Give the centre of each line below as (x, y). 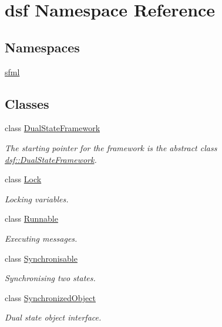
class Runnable (31, 218)
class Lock (23, 179)
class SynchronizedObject (50, 297)
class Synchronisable (41, 258)
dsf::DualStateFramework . (51, 159)
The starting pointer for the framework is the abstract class (111, 147)
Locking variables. (37, 198)
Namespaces (42, 47)
